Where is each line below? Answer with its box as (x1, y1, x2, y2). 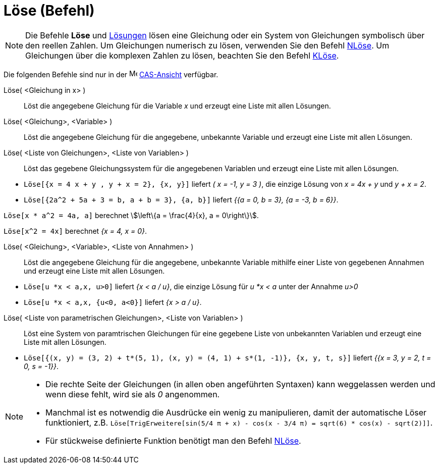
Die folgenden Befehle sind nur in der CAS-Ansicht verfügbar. (4, 70, 218, 79)
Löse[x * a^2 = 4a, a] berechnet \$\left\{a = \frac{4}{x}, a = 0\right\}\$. (4, 211, 259, 220)
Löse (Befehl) (4, 2, 95, 19)
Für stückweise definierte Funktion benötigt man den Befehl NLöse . (45, 435, 301, 446)
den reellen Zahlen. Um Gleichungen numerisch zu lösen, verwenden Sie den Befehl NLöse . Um (25, 40, 390, 50)
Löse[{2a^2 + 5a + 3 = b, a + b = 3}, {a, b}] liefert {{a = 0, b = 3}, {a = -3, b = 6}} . (24, 195, 339, 204)
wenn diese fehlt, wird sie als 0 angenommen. (45, 389, 220, 399)
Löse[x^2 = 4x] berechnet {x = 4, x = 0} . (4, 226, 147, 235)
